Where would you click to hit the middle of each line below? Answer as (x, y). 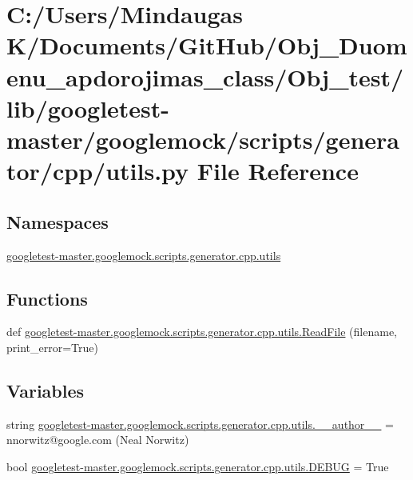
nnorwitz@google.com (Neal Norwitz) (98, 440)
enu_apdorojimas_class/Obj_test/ (205, 76)
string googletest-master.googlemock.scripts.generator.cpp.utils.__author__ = (200, 424)
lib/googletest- (88, 108)
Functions (47, 298)
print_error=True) (52, 347)
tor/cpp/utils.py (98, 171)
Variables (46, 390)
